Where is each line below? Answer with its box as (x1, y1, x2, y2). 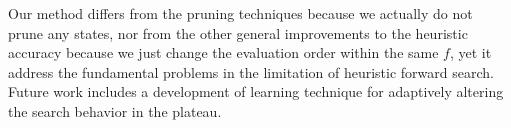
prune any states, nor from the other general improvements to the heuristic (8, 22, 468, 43)
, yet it (449, 42, 492, 63)
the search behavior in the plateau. (8, 100, 222, 121)
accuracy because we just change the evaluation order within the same (8, 42, 439, 63)
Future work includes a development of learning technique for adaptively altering (8, 81, 504, 102)
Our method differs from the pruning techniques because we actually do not (8, 3, 473, 23)
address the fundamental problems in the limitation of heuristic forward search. (8, 61, 494, 82)
